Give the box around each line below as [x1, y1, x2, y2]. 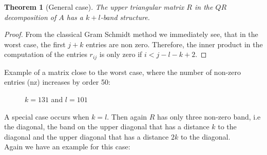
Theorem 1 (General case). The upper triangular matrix [4, 2, 184, 12]
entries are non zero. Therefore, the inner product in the [86, 38, 263, 49]
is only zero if [99, 49, 142, 60]
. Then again [107, 111, 147, 122]
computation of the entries [4, 49, 87, 60]
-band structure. [100, 11, 150, 22]
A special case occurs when [4, 111, 89, 122]
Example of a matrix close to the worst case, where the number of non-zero [4, 66, 241, 77]
